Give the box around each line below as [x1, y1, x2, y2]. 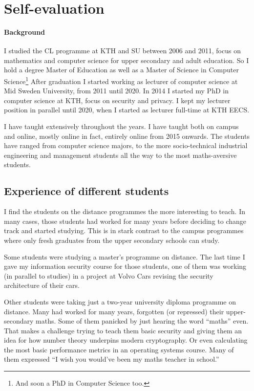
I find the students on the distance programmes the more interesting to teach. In [4, 206, 246, 217]
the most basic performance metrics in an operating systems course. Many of [4, 344, 234, 354]
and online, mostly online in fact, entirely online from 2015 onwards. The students [4, 130, 250, 141]
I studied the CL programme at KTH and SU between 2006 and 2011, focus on [4, 45, 241, 56]
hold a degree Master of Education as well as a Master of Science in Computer [4, 65, 239, 75]
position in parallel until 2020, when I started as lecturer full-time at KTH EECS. [4, 105, 250, 115]
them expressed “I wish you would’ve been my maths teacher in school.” [4, 354, 219, 364]
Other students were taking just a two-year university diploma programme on [4, 296, 236, 306]
